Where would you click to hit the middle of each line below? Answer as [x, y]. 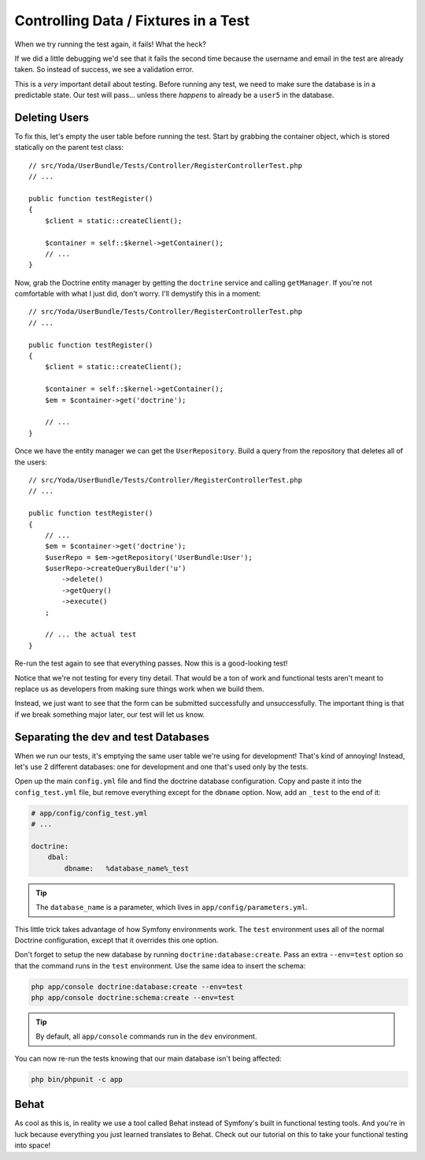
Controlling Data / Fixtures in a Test [132, 21]
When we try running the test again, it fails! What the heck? [110, 44]
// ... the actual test [91, 634]
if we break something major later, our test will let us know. [109, 714]
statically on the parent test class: [69, 147]
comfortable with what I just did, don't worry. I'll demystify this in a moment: [138, 294]
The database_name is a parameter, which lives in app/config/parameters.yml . [172, 908]
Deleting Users [52, 117]
